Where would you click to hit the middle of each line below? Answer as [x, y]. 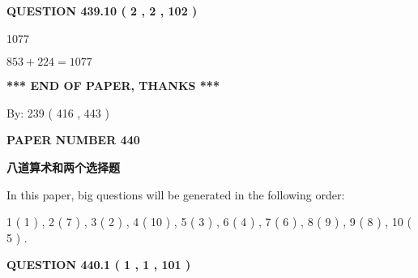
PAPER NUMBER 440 [73, 140]
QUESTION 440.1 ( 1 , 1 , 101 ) [99, 265]
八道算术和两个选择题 [63, 167]
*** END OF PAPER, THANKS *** [113, 86]
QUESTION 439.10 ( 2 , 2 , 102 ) [102, 11]
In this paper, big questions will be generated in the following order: [176, 194]
